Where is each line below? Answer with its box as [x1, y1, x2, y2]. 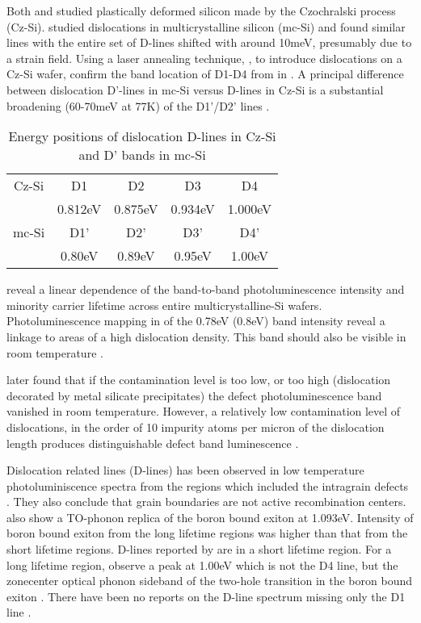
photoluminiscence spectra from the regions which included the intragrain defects [6, 477, 409, 494]
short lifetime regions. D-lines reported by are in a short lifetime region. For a [6, 541, 392, 558]
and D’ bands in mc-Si [78, 145, 206, 165]
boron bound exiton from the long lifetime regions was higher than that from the [6, 525, 408, 541]
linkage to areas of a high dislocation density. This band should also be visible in [6, 328, 406, 345]
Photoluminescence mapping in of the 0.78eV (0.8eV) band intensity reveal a [6, 312, 385, 329]
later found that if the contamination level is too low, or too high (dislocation [6, 371, 391, 388]
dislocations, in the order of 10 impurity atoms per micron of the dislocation [6, 418, 385, 435]
